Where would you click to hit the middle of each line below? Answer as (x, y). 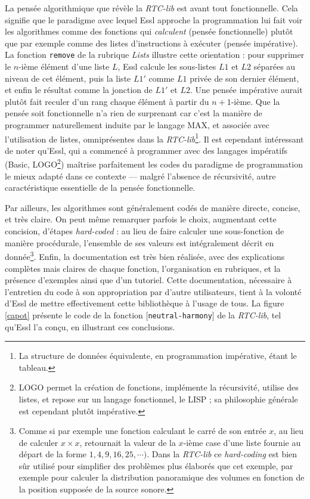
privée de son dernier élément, (244, 78)
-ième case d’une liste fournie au (242, 442)
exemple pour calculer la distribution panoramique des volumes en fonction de (162, 477)
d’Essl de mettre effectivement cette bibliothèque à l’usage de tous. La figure (145, 303)
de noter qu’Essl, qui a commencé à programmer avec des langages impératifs (146, 150)
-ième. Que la (255, 101)
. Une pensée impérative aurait (246, 90)
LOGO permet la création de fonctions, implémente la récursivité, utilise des (159, 387)
